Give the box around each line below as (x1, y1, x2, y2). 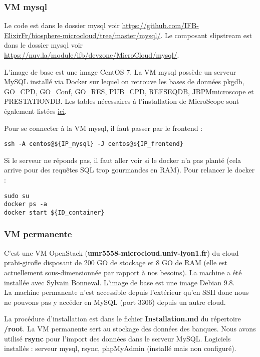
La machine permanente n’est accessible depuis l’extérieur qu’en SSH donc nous (4, 287, 249, 297)
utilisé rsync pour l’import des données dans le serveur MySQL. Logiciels (4, 333, 231, 343)
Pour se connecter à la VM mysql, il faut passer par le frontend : (4, 122, 203, 133)
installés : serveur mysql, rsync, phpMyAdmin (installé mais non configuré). (4, 343, 236, 353)
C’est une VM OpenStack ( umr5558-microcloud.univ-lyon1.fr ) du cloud (4, 247, 239, 258)
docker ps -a (4, 201, 47, 208)
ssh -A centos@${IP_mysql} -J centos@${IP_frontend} (4, 140, 183, 148)
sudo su (4, 192, 30, 200)
